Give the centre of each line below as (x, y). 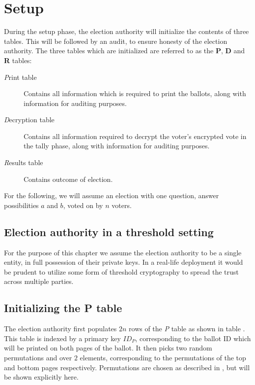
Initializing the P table (63, 308)
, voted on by (83, 205)
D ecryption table (29, 120)
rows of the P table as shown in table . (187, 329)
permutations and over (38, 357)
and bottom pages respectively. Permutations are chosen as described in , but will (127, 367)
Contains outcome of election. (68, 179)
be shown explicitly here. (41, 377)
